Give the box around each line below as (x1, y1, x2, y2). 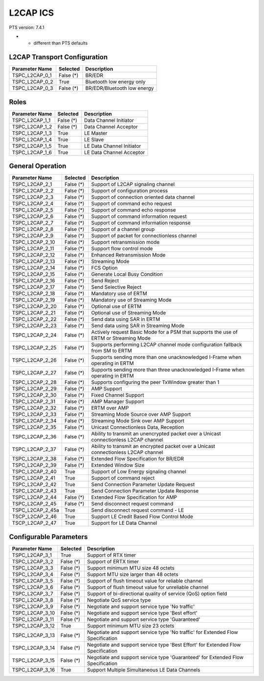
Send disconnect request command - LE (91, 507, 184, 514)
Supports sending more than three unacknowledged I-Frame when (91, 366, 244, 373)
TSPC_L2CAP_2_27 (12, 370, 57, 376)
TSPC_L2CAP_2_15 (12, 271, 55, 278)
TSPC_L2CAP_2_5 (12, 207, 53, 213)
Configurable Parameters (9, 533, 88, 541)
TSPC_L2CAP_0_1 (12, 72, 52, 79)
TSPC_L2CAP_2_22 (12, 316, 57, 323)
